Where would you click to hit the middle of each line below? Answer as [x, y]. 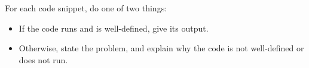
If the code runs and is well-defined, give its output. [114, 28]
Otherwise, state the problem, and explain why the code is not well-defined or [161, 48]
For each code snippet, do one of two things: [86, 8]
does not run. [43, 59]
